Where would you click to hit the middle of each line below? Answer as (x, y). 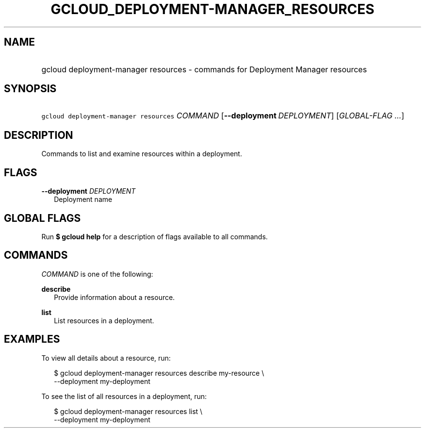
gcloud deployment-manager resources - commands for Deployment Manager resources (204, 69)
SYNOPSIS (30, 89)
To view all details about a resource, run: (106, 358)
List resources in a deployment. (104, 320)
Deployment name (83, 199)
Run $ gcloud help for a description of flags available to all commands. (155, 236)
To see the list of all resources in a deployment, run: (124, 396)
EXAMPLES (32, 339)
